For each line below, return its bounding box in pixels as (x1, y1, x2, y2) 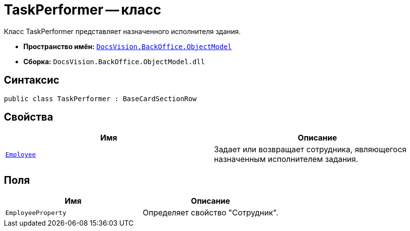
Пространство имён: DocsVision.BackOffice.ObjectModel (23, 42, 232, 51)
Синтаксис (4, 74, 59, 87)
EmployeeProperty (5, 209, 67, 216)
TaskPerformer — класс (4, 1, 161, 18)
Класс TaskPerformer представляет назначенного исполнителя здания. (4, 27, 241, 36)
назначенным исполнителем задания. (214, 154, 358, 164)
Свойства (4, 111, 53, 124)
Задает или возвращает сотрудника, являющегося (214, 144, 407, 155)
